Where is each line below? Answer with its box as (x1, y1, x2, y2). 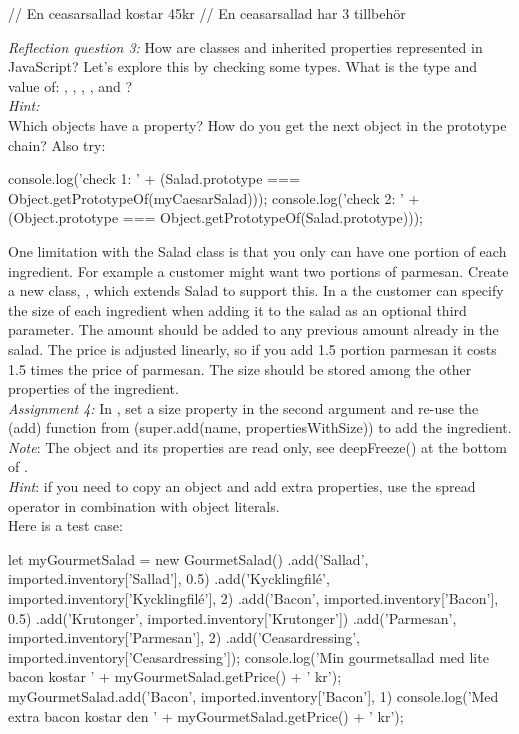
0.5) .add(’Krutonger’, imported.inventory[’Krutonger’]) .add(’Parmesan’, (8, 607, 457, 628)
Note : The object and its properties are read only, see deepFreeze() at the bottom (8, 436, 508, 457)
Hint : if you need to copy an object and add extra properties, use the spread (8, 476, 476, 497)
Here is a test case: (8, 515, 123, 536)
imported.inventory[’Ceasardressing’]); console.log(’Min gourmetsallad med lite (8, 646, 489, 667)
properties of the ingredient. (8, 378, 179, 399)
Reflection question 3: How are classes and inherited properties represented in (8, 36, 483, 57)
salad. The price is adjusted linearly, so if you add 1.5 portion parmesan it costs (8, 338, 497, 359)
